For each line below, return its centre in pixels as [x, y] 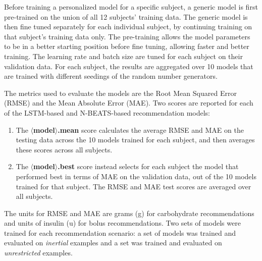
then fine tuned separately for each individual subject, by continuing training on [128, 27]
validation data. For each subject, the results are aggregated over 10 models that [129, 66]
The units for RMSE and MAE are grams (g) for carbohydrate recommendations [129, 213]
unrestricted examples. [38, 253]
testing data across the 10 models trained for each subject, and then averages [135, 140]
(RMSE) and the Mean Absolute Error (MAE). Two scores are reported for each [129, 103]
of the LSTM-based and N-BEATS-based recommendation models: [107, 112]
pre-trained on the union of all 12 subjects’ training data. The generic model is [126, 16]
